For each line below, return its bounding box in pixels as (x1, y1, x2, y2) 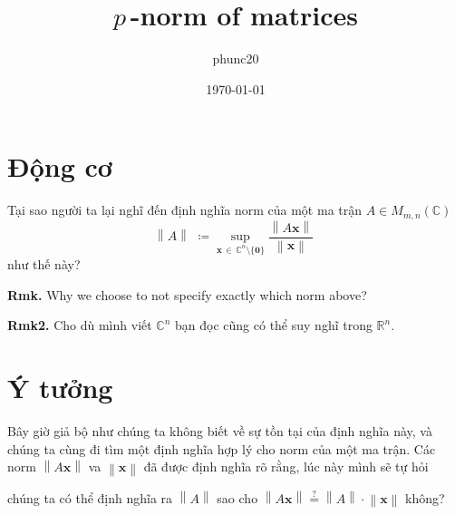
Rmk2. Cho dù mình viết (7, 316, 152, 335)
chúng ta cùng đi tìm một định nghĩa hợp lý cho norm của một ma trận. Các (7, 439, 436, 458)
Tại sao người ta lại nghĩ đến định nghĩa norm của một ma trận (7, 200, 363, 219)
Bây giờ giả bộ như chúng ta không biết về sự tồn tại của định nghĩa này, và (7, 422, 432, 441)
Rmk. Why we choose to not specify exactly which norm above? (7, 285, 367, 304)
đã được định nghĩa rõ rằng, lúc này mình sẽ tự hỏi (143, 457, 429, 476)
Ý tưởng (7, 369, 113, 406)
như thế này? (7, 255, 81, 274)
